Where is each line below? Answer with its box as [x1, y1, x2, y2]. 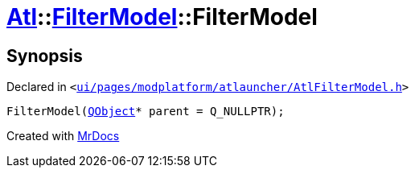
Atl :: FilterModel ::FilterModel [6, 3, 318, 31]
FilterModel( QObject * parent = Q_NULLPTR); [6, 105, 285, 118]
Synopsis [6, 45, 83, 66]
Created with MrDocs [6, 129, 120, 143]
